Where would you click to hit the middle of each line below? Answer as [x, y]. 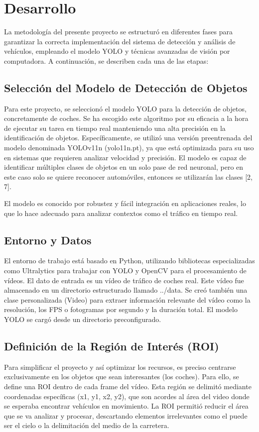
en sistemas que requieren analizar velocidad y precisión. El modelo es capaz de [125, 157]
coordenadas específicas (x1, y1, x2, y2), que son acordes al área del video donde [127, 396]
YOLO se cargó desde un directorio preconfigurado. [83, 319]
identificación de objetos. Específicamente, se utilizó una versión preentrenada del [128, 138]
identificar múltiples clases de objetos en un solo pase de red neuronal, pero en [124, 167]
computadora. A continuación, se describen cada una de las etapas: [106, 60]
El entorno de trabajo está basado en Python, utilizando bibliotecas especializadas [129, 261]
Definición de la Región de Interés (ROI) [112, 346]
